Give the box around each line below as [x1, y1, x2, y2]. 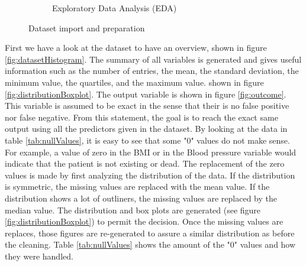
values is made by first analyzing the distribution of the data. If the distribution [5, 168, 295, 181]
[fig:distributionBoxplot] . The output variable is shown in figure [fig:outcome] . [5, 87, 286, 100]
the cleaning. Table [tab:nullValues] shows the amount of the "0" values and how [5, 238, 296, 251]
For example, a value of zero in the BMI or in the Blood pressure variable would [5, 145, 297, 158]
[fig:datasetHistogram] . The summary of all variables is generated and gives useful [5, 53, 302, 65]
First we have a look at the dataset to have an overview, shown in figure [5, 41, 267, 54]
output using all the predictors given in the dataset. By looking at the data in [5, 122, 288, 135]
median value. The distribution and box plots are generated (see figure [5, 203, 261, 216]
